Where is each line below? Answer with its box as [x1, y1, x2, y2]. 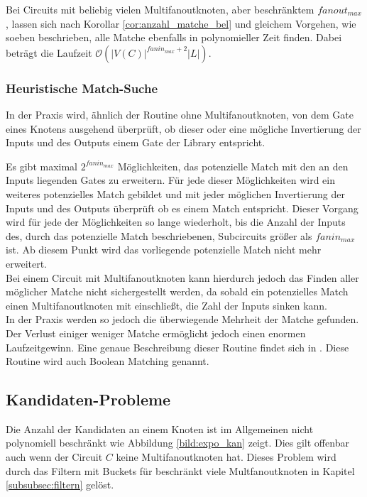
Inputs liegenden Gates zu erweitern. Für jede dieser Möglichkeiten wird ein [6, 173, 335, 187]
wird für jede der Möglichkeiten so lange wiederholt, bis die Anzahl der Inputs [6, 214, 346, 229]
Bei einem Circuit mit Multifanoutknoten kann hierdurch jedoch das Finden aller [6, 270, 359, 285]
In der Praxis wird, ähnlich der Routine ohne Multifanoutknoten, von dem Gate [6, 107, 354, 121]
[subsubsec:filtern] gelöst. [6, 477, 114, 492]
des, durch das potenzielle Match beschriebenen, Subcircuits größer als [6, 228, 312, 243]
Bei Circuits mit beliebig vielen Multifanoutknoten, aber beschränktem [6, 2, 314, 16]
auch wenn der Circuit [6, 449, 103, 464]
